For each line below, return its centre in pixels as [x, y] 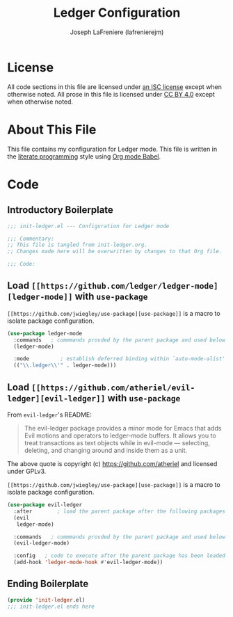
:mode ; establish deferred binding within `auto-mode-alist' [120, 359]
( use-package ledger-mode [45, 333]
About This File [52, 129]
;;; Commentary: [31, 239]
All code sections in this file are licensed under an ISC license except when [115, 87]
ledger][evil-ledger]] [56, 398]
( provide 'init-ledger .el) [46, 600]
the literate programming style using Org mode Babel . [84, 156]
